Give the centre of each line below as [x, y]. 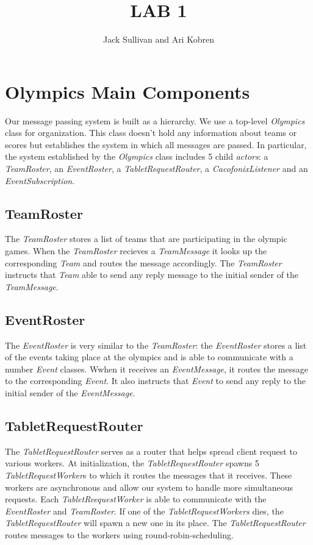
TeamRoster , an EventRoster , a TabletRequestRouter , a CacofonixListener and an [156, 169]
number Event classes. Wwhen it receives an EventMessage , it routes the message [156, 369]
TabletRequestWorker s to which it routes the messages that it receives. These [149, 475]
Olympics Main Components [128, 91]
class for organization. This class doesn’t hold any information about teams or [151, 133]
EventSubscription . [40, 180]
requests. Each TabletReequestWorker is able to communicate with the [136, 499]
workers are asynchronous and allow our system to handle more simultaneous [149, 487]
